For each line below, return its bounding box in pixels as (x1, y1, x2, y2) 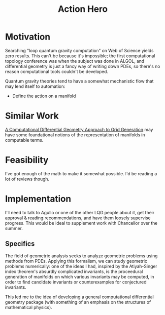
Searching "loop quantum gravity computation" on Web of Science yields (5, 47, 154, 53)
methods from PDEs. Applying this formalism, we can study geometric (5, 258, 148, 264)
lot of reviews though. (5, 176, 50, 182)
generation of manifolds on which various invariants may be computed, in (5, 274, 154, 279)
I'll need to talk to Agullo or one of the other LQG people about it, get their (5, 209, 155, 215)
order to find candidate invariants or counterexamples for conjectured (5, 279, 147, 285)
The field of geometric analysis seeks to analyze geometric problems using (5, 253, 158, 259)
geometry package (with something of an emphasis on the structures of (5, 299, 151, 305)
